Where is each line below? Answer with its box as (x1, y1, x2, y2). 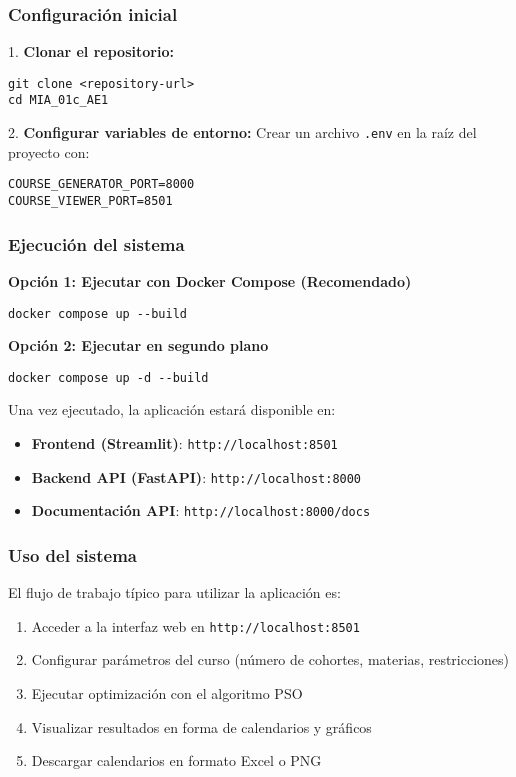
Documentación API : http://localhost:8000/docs (31, 500, 371, 521)
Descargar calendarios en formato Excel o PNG (31, 750, 322, 771)
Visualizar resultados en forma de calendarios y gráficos (31, 716, 372, 737)
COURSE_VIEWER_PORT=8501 (8, 194, 173, 209)
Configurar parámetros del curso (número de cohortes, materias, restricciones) (31, 649, 510, 670)
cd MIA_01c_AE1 (8, 93, 109, 108)
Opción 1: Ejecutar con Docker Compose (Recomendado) (8, 270, 412, 291)
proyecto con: (8, 141, 90, 162)
